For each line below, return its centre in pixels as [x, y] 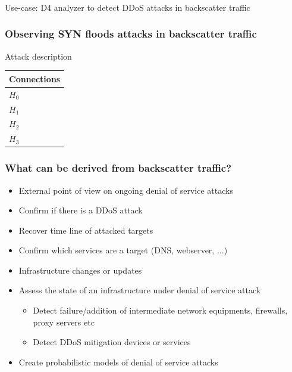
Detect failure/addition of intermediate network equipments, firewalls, [160, 310]
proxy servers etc [64, 322]
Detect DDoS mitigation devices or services [112, 342]
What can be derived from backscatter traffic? [118, 168]
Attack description [38, 56]
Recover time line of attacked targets [86, 230]
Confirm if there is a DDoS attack [81, 210]
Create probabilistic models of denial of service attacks [118, 362]
